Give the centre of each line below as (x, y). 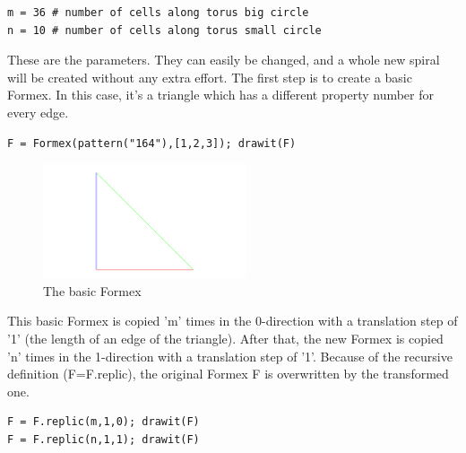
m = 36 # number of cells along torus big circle (158, 13)
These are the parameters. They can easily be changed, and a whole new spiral (224, 60)
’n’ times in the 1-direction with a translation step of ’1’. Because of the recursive (230, 356)
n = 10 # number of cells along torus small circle (164, 30)
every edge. (38, 112)
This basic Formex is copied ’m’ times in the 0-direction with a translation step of (233, 321)
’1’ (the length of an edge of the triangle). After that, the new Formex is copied (225, 339)
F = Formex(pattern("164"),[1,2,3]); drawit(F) (152, 143)
